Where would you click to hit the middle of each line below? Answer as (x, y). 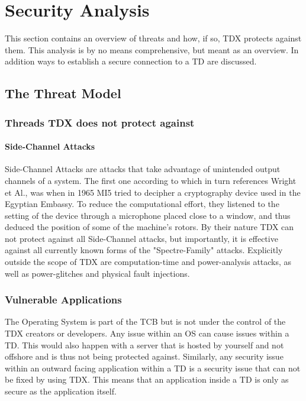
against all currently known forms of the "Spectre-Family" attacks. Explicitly (144, 250)
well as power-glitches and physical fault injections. (97, 273)
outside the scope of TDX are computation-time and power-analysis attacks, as (148, 262)
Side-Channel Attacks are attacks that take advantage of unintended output (143, 169)
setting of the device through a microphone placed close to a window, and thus (148, 215)
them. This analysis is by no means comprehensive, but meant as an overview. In (152, 49)
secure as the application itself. (61, 391)
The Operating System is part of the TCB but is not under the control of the (145, 321)
